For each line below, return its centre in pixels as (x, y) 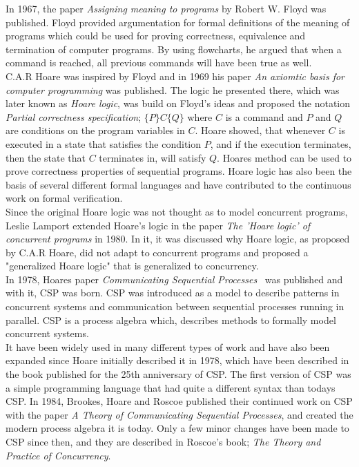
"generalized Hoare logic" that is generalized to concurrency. (132, 266)
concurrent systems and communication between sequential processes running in (175, 306)
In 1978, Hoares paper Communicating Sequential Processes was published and (174, 279)
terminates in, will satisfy (153, 157)
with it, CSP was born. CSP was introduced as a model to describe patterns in (173, 293)
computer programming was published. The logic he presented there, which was (173, 89)
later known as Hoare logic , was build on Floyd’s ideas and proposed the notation (178, 103)
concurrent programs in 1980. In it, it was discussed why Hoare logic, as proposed (178, 239)
